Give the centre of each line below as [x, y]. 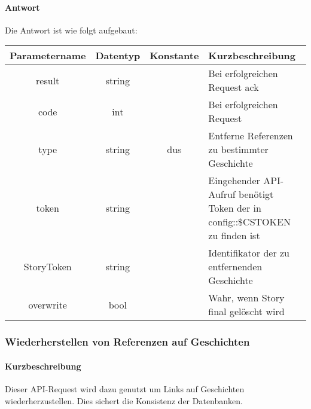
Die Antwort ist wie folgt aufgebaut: [71, 30]
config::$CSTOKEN [249, 222]
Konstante [174, 56]
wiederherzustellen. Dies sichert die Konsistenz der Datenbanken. [124, 400]
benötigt [256, 194]
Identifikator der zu [249, 253]
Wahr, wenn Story [246, 298]
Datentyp [118, 56]
